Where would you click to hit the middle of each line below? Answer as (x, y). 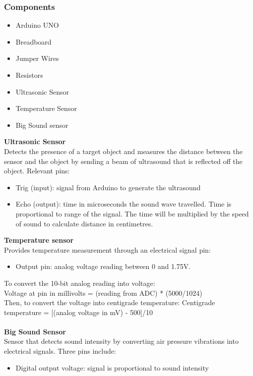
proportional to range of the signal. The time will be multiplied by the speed (132, 213)
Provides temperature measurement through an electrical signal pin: (107, 249)
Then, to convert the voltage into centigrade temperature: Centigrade (110, 302)
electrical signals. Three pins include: (60, 351)
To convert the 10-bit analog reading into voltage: (80, 283)
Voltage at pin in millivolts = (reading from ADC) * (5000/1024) (103, 293)
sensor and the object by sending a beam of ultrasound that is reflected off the (123, 161)
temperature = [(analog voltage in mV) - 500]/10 (78, 312)
